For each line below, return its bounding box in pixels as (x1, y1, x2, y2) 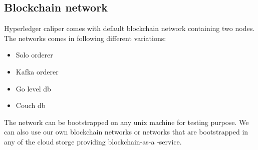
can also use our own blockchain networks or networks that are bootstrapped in (4, 126, 248, 137)
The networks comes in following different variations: (4, 32, 166, 43)
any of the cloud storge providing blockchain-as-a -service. (4, 136, 182, 146)
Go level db (16, 83, 51, 93)
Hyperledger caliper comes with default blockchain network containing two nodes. (4, 23, 255, 33)
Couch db (16, 100, 46, 110)
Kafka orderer (16, 66, 59, 76)
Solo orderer (16, 49, 53, 60)
